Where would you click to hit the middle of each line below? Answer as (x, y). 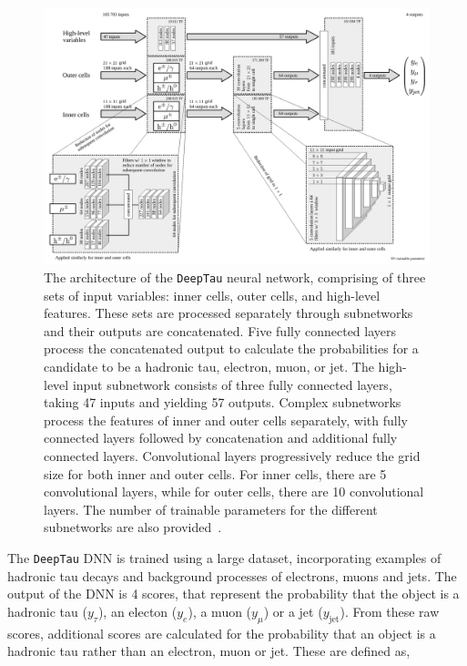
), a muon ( (220, 611)
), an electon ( (137, 611)
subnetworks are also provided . (133, 527)
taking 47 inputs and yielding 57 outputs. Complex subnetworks (223, 402)
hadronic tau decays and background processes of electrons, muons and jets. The (232, 575)
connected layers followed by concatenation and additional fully (221, 438)
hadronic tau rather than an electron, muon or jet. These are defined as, (209, 651)
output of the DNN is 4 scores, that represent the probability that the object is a (233, 594)
